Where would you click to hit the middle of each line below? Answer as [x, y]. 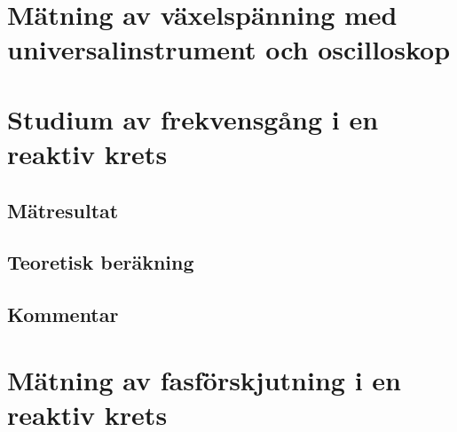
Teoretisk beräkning [101, 262]
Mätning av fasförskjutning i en [204, 379]
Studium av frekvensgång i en [193, 118]
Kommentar [63, 314]
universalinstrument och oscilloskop [229, 49]
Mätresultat [63, 210]
